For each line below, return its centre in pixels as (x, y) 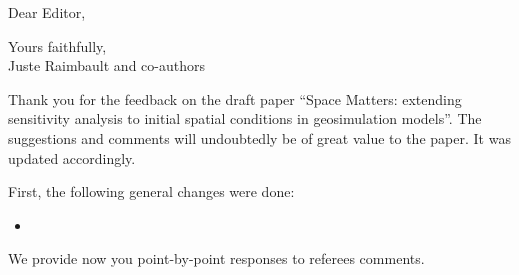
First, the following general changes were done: (151, 191)
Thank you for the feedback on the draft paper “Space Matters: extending (235, 98)
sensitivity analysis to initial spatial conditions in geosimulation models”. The (245, 118)
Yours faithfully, (57, 45)
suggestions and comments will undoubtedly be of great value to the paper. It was (259, 137)
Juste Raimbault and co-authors (106, 65)
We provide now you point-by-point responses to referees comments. (216, 258)
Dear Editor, (47, 12)
